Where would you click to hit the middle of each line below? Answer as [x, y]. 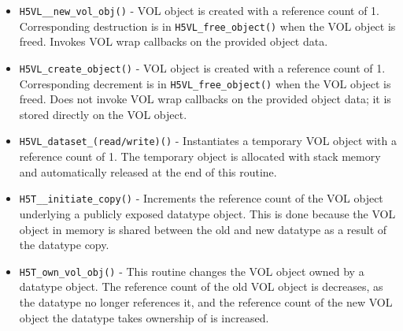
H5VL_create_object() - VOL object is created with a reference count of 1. [202, 67]
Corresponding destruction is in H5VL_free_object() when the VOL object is [207, 26]
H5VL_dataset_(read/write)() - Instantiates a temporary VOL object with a [208, 141]
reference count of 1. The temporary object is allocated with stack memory [200, 156]
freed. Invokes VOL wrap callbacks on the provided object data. [174, 41]
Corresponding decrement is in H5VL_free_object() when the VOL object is [205, 83]
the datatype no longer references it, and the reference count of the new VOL [206, 301]
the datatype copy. [64, 245]
